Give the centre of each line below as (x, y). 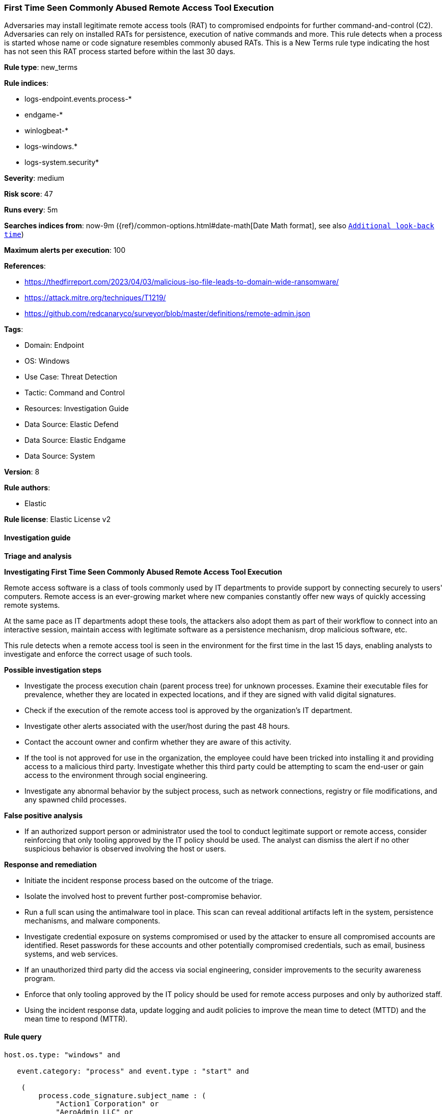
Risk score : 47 (29, 194)
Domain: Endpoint (54, 345)
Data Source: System (60, 456)
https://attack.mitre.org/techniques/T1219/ (95, 298)
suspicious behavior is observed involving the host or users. (125, 848)
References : (25, 266)
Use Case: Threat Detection (71, 377)
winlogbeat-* (46, 131)
